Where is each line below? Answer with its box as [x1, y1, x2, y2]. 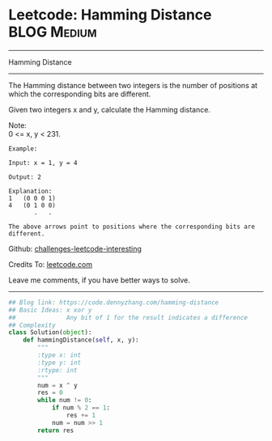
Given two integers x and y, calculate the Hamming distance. [8, 104, 210, 114]
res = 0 [37, 388, 63, 397]
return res [37, 426, 74, 435]
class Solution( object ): [8, 329, 92, 337]
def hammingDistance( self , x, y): [23, 336, 139, 345]
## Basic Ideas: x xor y [8, 306, 92, 314]
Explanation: [8, 187, 53, 195]
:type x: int [37, 351, 82, 359]
